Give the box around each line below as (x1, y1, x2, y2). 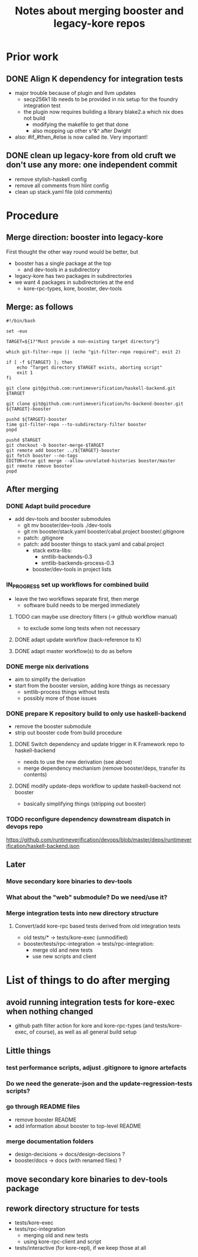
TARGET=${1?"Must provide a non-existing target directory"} (6, 338, 160, 344)
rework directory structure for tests (6, 1203, 140, 1213)
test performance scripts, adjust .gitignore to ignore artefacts (6, 1063, 187, 1072)
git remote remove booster (6, 463, 73, 469)
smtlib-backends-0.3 (41, 553, 93, 561)
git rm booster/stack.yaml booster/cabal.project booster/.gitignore (23, 528, 185, 535)
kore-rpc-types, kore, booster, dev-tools (23, 284, 122, 292)
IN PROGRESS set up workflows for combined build (6, 581, 149, 590)
